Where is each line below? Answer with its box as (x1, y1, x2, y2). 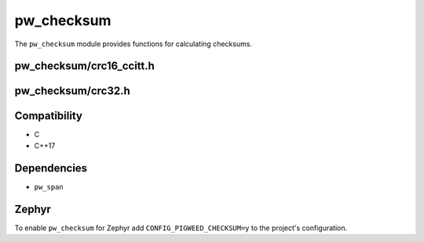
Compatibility (14, 110, 82, 123)
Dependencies (14, 161, 88, 175)
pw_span (34, 182, 64, 191)
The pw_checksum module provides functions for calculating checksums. (14, 39, 253, 49)
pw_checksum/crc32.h (14, 85, 131, 98)
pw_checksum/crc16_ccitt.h (14, 60, 155, 73)
